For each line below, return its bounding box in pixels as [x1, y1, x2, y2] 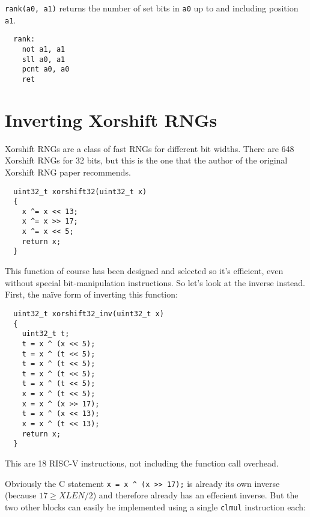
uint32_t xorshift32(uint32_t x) [13, 187, 147, 196]
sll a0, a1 [22, 55, 65, 64]
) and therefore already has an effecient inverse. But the [93, 489, 299, 501]
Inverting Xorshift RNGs [5, 107, 217, 132]
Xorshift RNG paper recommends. [5, 165, 131, 178]
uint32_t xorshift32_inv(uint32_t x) [13, 309, 164, 318]
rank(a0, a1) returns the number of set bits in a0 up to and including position [5, 2, 299, 14]
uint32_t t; [22, 329, 70, 338]
